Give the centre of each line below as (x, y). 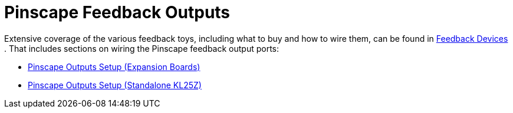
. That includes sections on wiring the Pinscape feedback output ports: (142, 48)
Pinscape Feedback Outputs (117, 12)
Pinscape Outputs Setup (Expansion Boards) (114, 67)
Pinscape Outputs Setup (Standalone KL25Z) (115, 85)
